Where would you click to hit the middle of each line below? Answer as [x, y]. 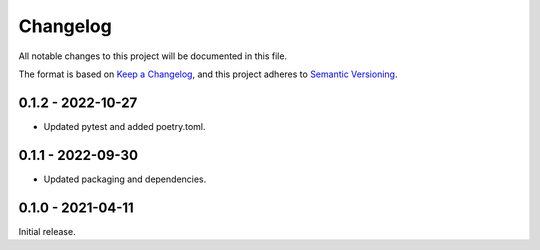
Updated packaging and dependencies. [125, 179]
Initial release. [47, 231]
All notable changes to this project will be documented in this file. [153, 56]
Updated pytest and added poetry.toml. [124, 126]
